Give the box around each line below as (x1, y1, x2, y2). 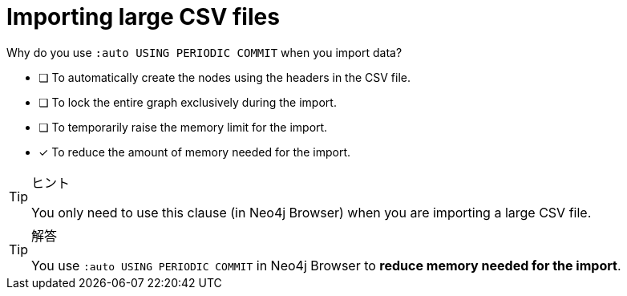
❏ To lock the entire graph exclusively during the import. (38, 95, 337, 109)
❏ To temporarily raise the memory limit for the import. (38, 120, 328, 134)
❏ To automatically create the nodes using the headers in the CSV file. (38, 70, 411, 84)
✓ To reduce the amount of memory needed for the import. (38, 144, 351, 159)
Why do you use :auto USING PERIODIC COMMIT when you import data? (6, 45, 402, 59)
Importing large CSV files (6, 3, 280, 30)
